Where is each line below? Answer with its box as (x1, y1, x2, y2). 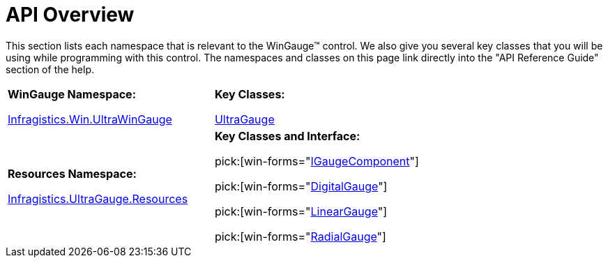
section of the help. (6, 63, 95, 75)
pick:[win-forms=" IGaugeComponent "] (214, 153, 419, 168)
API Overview (6, 3, 135, 27)
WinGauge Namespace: (8, 87, 136, 101)
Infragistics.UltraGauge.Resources (8, 191, 188, 206)
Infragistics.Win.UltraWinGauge (8, 112, 172, 126)
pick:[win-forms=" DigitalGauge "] (214, 179, 388, 193)
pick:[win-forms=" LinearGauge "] (214, 204, 388, 218)
